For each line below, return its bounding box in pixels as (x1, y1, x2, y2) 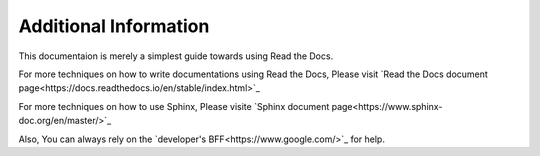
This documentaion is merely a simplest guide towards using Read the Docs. (18, 50, 334, 62)
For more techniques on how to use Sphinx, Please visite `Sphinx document (18, 100, 330, 112)
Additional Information (18, 15, 210, 37)
